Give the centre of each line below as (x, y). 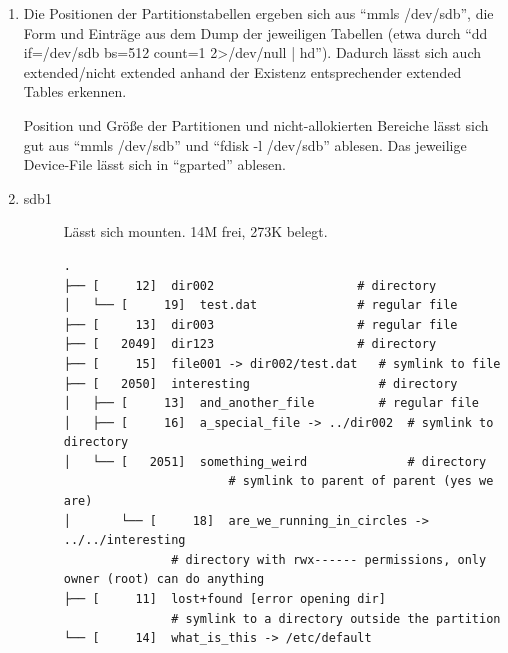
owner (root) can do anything (164, 579)
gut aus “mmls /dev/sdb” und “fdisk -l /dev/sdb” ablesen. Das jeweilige (245, 144)
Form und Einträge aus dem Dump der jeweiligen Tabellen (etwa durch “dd (255, 32)
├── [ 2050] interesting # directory (260, 383)
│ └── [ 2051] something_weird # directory (275, 461)
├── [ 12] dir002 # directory (250, 285)
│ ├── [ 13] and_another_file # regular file (271, 403)
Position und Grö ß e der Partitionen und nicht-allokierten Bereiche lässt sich (256, 124)
